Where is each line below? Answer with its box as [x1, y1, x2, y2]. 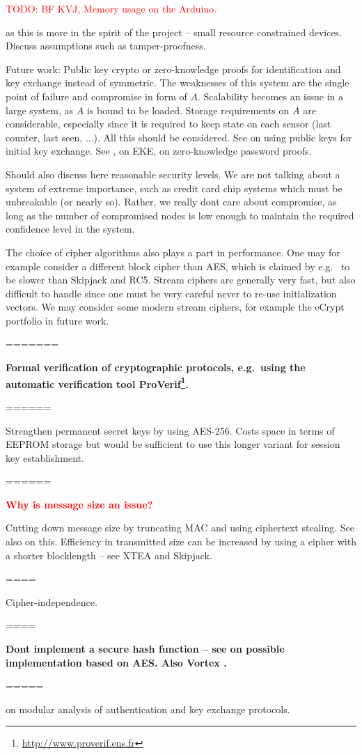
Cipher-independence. [6, 594, 97, 609]
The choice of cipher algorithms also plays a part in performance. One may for [6, 244, 340, 259]
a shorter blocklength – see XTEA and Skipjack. [6, 547, 212, 562]
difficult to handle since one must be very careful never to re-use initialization [6, 286, 337, 300]
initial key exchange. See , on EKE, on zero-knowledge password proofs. [6, 143, 312, 158]
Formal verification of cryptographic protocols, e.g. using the [6, 360, 306, 375]
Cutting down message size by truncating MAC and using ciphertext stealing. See [6, 520, 354, 535]
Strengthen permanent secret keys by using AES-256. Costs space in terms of [6, 423, 335, 437]
